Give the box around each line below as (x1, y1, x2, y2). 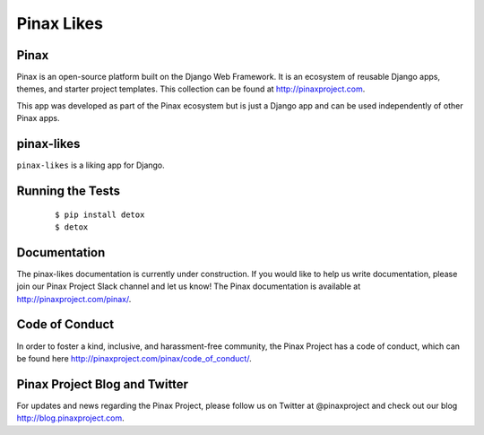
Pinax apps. (16, 113, 60, 124)
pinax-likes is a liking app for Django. (16, 160, 165, 170)
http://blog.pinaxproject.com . (16, 413, 125, 423)
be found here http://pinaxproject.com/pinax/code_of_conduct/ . (16, 352, 252, 363)
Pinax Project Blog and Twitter (16, 377, 188, 392)
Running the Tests (16, 183, 121, 198)
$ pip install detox (55, 209, 145, 220)
